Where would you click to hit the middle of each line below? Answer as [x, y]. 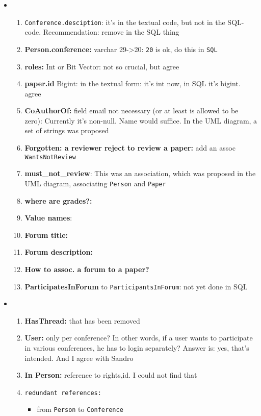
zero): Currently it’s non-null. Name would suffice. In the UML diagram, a [141, 120]
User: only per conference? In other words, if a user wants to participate [139, 338]
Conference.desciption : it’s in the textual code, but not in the [125, 22]
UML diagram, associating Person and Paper [95, 183]
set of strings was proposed [67, 130]
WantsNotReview [50, 157]
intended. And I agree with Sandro [79, 358]
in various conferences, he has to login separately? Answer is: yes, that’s [137, 347]
